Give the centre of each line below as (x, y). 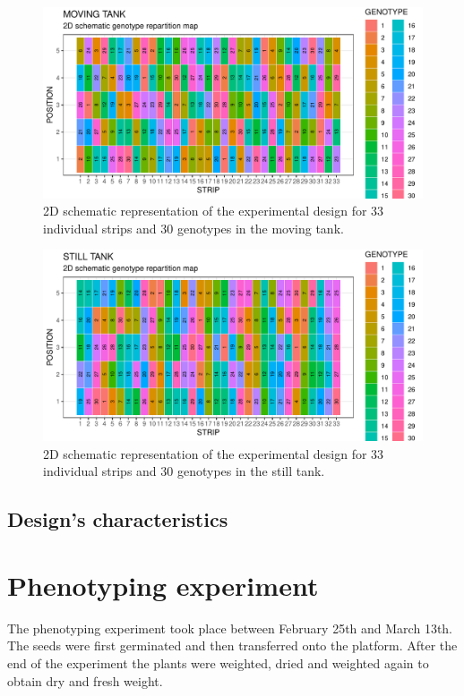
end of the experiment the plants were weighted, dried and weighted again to (218, 662)
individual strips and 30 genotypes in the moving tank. (193, 228)
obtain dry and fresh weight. (85, 680)
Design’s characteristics (118, 519)
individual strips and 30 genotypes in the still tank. (184, 471)
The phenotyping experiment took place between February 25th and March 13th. (230, 628)
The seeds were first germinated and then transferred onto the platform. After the (232, 645)
